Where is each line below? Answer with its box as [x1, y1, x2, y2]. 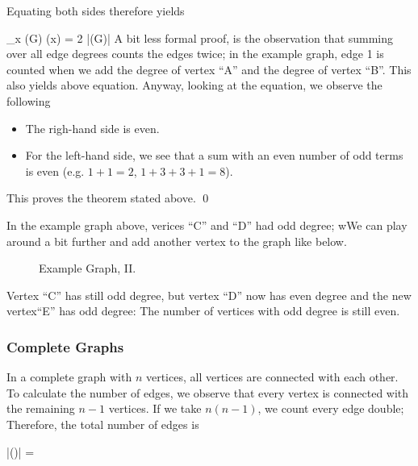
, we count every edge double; [257, 400, 404, 417]
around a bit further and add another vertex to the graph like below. [6, 232, 347, 249]
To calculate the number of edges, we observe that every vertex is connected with [6, 384, 409, 401]
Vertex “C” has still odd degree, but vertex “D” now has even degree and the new [6, 286, 412, 303]
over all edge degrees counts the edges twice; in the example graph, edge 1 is [6, 45, 384, 62]
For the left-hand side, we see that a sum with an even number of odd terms [25, 147, 403, 164]
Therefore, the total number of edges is [6, 415, 199, 432]
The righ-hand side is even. [25, 119, 160, 136]
